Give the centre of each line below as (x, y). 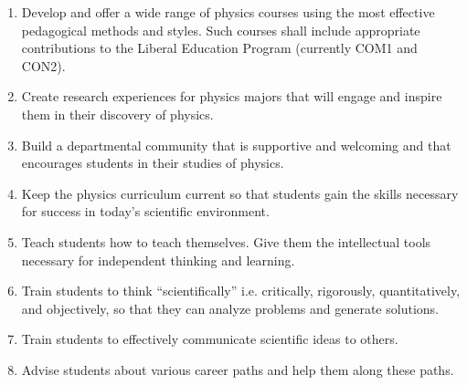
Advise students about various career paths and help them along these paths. (238, 369)
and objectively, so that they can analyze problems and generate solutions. (230, 308)
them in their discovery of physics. (117, 114)
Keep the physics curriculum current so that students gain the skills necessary (240, 193)
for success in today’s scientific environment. (145, 211)
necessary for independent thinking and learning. (158, 260)
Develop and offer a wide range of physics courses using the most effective (228, 12)
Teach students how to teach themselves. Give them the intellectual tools (226, 241)
